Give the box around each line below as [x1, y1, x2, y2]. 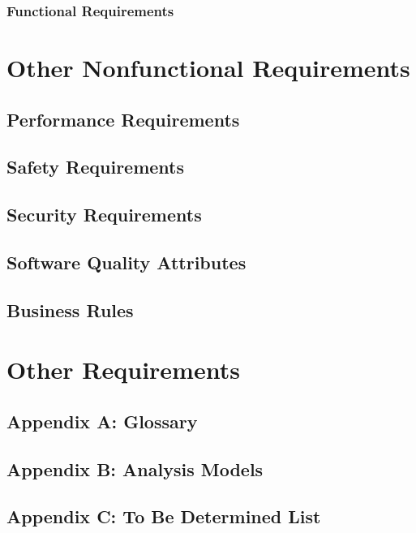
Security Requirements [6, 202, 202, 227]
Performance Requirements [6, 106, 240, 131]
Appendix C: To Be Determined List [6, 504, 321, 529]
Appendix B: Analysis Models [6, 456, 264, 481]
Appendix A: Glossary [6, 408, 198, 433]
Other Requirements [6, 353, 240, 386]
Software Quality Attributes [6, 249, 247, 274]
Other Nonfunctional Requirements [6, 51, 410, 84]
